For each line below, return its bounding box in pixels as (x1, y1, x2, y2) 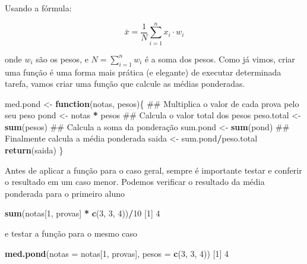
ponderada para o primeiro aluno (5, 187, 125, 199)
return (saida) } (5, 144, 64, 156)
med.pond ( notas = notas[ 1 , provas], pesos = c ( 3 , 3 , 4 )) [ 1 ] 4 (5, 247, 229, 259)
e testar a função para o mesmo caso (5, 227, 138, 240)
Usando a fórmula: (5, 2, 72, 14)
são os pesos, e (36, 52, 88, 65)
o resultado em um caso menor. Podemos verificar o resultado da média (5, 175, 265, 188)
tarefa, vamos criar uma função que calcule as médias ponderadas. (5, 77, 245, 90)
